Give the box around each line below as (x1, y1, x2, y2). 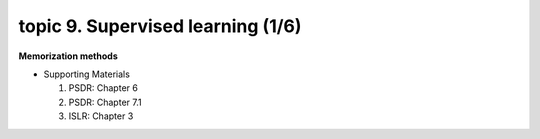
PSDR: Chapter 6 (68, 82, 139, 94)
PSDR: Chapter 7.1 (68, 96, 142, 108)
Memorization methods (18, 50, 119, 62)
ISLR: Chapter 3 (68, 110, 134, 122)
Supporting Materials (43, 68, 130, 80)
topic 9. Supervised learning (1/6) (18, 15, 302, 37)
